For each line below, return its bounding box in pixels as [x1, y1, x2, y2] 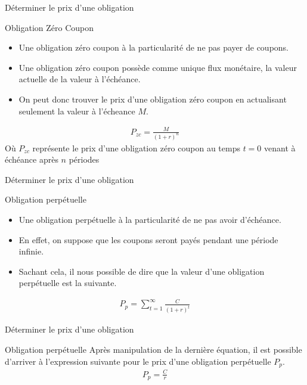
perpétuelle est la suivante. [18, 277, 117, 289]
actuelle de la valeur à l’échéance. [18, 73, 141, 85]
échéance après [5, 153, 58, 166]
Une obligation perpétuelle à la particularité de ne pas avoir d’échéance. [18, 213, 281, 225]
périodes [69, 153, 100, 166]
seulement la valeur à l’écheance [18, 104, 135, 117]
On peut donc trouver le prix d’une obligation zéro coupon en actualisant [18, 92, 287, 105]
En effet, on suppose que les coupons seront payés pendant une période [18, 233, 278, 246]
